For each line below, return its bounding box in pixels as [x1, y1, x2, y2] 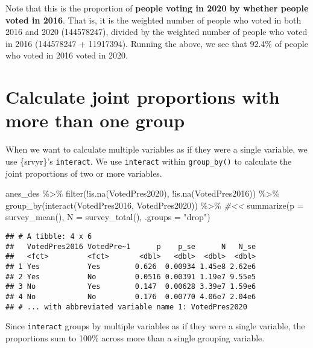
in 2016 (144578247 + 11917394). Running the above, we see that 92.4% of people [5, 37, 308, 49]
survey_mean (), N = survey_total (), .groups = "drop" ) [5, 210, 210, 223]
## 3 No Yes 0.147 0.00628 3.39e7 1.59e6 [5, 282, 256, 291]
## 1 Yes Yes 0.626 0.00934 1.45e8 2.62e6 [5, 262, 256, 271]
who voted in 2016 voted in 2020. [5, 49, 128, 62]
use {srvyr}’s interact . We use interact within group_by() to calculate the [5, 154, 292, 167]
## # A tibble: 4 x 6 [5, 232, 92, 241]
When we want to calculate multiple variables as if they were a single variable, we [5, 143, 308, 156]
